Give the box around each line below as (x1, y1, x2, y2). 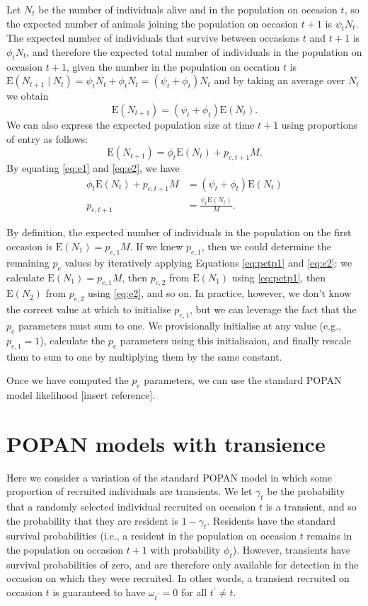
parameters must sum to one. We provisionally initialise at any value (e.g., (18, 317, 341, 332)
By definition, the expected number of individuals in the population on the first (6, 225, 352, 240)
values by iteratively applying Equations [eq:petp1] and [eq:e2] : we (64, 255, 352, 269)
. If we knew (130, 239, 183, 253)
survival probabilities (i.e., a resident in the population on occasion (6, 528, 297, 543)
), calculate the (40, 332, 105, 347)
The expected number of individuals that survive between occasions (6, 30, 300, 45)
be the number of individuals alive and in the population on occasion (38, 2, 338, 16)
